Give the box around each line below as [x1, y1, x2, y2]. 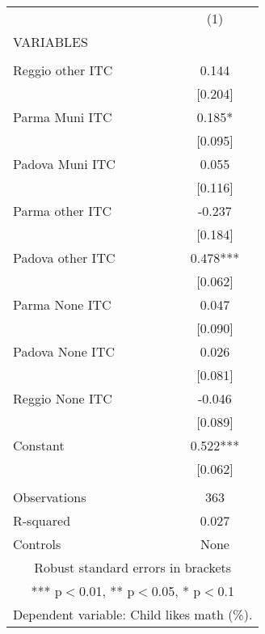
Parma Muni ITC [13, 108, 112, 126]
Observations [13, 488, 86, 506]
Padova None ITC [13, 342, 115, 361]
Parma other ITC [13, 201, 112, 220]
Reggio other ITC [13, 61, 113, 79]
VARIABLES [13, 32, 88, 51]
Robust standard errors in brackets [34, 558, 232, 577]
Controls [13, 535, 61, 553]
